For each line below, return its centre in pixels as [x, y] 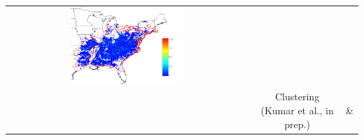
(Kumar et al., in [297, 110]
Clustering [297, 96]
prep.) [297, 124]
